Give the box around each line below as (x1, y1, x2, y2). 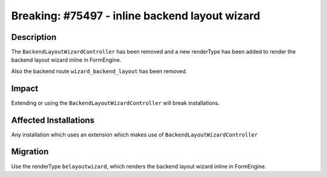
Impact (11, 83, 39, 94)
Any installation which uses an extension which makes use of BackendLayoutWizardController (11, 130, 258, 138)
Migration (11, 147, 49, 157)
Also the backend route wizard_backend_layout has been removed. (11, 67, 188, 75)
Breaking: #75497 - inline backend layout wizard (11, 9, 260, 22)
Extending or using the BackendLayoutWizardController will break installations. (11, 99, 220, 106)
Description (11, 32, 57, 42)
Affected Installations (11, 115, 95, 125)
